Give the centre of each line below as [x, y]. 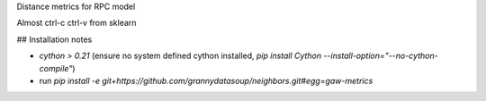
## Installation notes [54, 39]
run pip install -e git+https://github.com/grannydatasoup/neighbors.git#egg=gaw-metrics [206, 80]
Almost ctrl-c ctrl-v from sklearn [76, 23]
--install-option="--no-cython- [381, 56]
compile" [56, 68]
